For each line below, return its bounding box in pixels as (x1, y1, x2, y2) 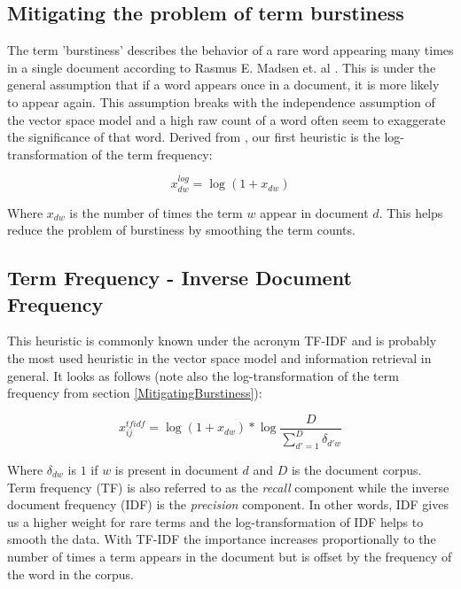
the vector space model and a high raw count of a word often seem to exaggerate (7, 110, 446, 128)
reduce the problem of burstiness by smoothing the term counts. (7, 221, 356, 239)
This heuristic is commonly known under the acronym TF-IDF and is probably (7, 331, 437, 350)
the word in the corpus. (7, 564, 134, 583)
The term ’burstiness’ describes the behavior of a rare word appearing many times (7, 41, 454, 59)
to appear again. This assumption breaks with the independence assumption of (7, 92, 435, 111)
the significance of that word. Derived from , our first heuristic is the (7, 128, 380, 146)
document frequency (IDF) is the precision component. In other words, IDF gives (7, 495, 449, 514)
